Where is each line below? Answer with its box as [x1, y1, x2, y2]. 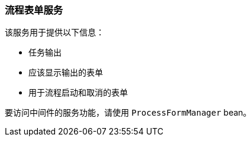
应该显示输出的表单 [28, 67, 103, 78]
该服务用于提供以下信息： [5, 27, 104, 38]
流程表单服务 [5, 4, 63, 16]
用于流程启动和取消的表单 [28, 87, 128, 98]
